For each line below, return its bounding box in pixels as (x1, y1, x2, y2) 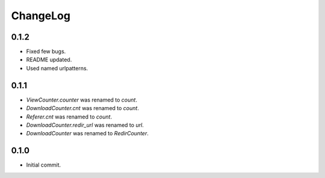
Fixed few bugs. (26, 48, 66, 55)
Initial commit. (26, 161, 61, 168)
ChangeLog (11, 9, 70, 22)
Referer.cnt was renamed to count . (26, 113, 113, 120)
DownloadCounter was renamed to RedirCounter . (26, 130, 149, 137)
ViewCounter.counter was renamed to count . (26, 96, 138, 103)
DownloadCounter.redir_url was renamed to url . (26, 121, 144, 129)
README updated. (26, 56, 72, 63)
